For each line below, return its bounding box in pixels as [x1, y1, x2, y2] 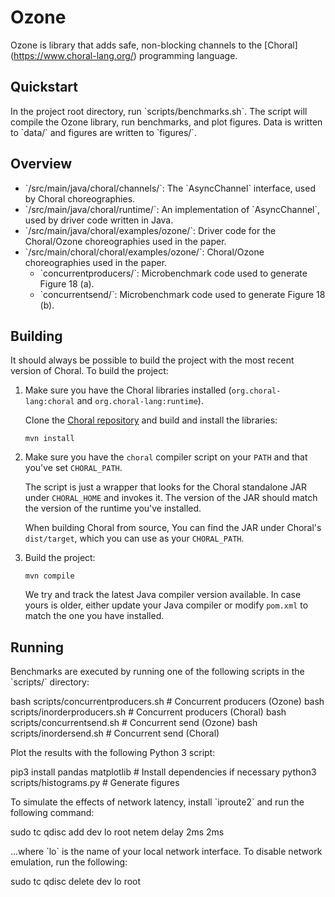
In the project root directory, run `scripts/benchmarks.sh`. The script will [10, 105, 308, 117]
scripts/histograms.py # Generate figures [10, 777, 180, 789]
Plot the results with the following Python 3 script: [10, 747, 216, 759]
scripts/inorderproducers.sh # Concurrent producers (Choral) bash [10, 706, 287, 718]
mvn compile [24, 571, 75, 581]
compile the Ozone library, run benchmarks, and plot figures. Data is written [10, 116, 323, 128]
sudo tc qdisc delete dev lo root [10, 876, 142, 888]
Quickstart [10, 79, 79, 96]
